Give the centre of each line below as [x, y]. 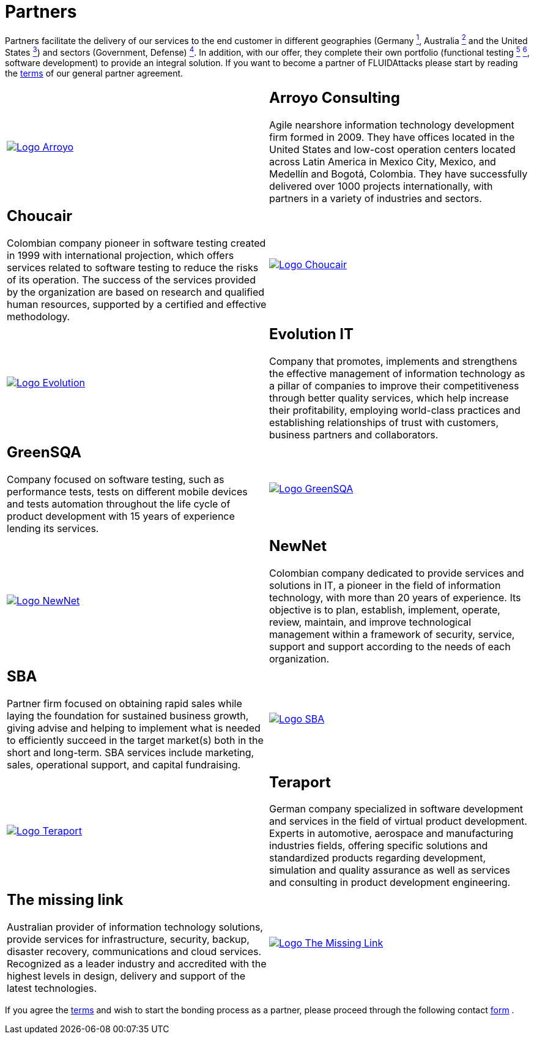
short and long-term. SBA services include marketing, [131, 752]
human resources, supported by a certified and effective [137, 304]
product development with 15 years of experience [121, 516]
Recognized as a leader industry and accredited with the [137, 964]
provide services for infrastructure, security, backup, [128, 940]
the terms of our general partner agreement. [94, 73]
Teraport [300, 782]
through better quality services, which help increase [389, 398]
